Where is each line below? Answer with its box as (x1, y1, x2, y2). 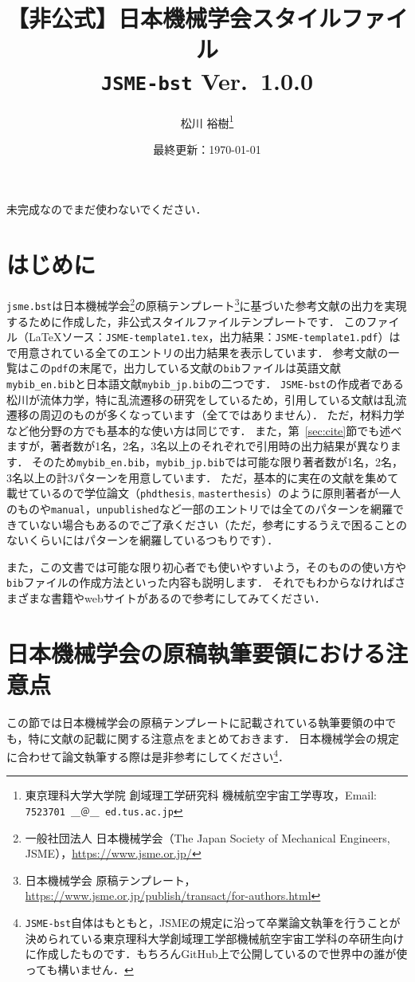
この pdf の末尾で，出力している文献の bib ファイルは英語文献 (28, 359, 341, 376)
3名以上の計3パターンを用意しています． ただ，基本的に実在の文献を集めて (6, 469, 399, 485)
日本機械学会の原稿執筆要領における (6, 636, 386, 669)
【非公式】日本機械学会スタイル (6, 2, 342, 34)
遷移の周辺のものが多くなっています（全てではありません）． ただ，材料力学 (6, 407, 405, 423)
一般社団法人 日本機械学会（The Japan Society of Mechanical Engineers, (25, 829, 390, 846)
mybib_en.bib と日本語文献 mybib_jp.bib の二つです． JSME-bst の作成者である (6, 375, 405, 391)
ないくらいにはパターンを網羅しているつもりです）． (6, 532, 279, 548)
